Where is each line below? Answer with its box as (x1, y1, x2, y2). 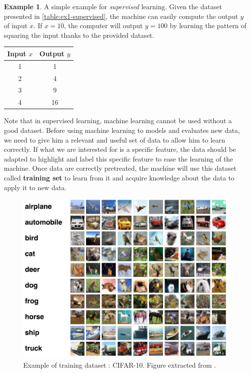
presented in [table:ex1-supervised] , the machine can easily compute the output (4, 11, 238, 21)
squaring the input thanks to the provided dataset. (4, 30, 154, 40)
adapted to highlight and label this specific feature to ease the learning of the (4, 153, 233, 163)
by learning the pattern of (170, 20, 247, 31)
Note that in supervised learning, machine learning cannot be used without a (4, 115, 232, 126)
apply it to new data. (4, 182, 67, 192)
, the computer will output (64, 20, 143, 31)
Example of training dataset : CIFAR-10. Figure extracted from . (23, 359, 216, 370)
